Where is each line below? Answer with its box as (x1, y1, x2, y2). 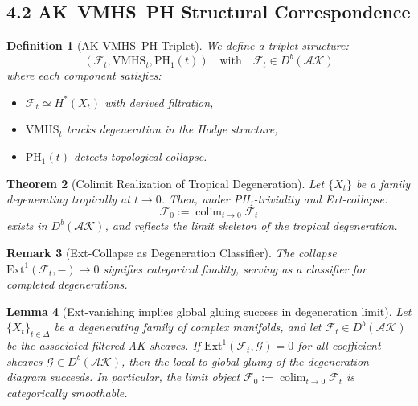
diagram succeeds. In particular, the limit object (6, 368, 240, 385)
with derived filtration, (104, 93, 214, 110)
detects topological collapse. (74, 148, 207, 165)
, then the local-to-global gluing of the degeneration (121, 352, 369, 369)
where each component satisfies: (6, 67, 162, 84)
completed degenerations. (6, 276, 128, 293)
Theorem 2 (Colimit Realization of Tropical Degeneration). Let (6, 174, 325, 191)
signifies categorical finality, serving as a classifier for (103, 260, 367, 277)
